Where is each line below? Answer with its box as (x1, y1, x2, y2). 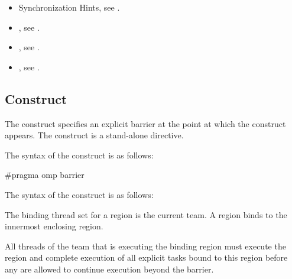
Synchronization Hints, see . (18, 1, 120, 13)
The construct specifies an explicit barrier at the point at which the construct (5, 117, 286, 129)
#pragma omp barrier (5, 168, 85, 181)
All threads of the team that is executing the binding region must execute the (5, 239, 286, 252)
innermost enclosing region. (5, 220, 103, 232)
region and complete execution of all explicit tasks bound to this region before (5, 251, 288, 264)
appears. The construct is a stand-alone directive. (5, 129, 184, 141)
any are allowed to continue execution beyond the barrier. (5, 262, 214, 275)
